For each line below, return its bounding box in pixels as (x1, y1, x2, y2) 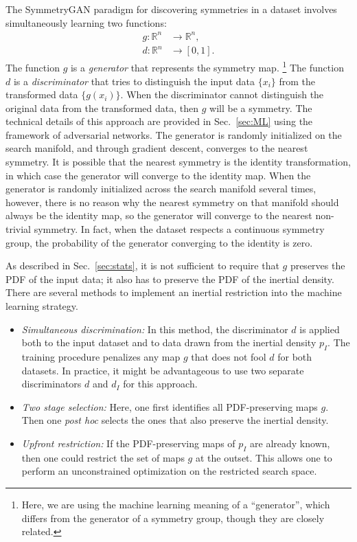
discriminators (21, 376, 82, 391)
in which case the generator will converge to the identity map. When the (5, 168, 311, 182)
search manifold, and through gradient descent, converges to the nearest (5, 141, 308, 155)
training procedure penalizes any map (21, 349, 181, 363)
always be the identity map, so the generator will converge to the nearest (5, 208, 312, 223)
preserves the (290, 258, 345, 273)
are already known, (250, 436, 330, 450)
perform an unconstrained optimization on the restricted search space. (21, 464, 317, 478)
